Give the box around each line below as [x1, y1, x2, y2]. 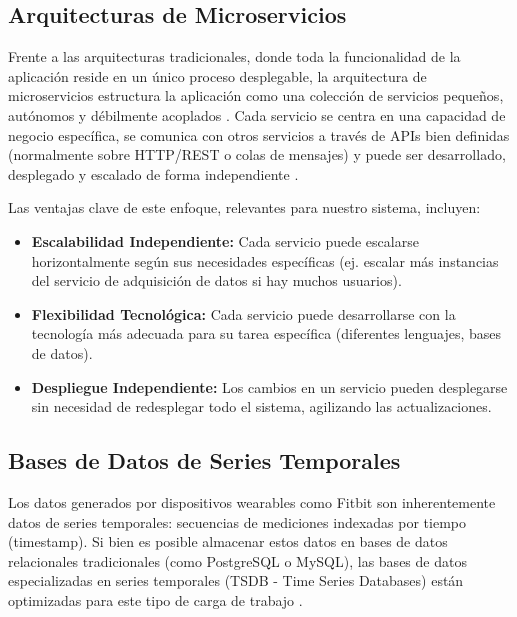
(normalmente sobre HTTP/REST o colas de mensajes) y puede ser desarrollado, [8, 144, 506, 165]
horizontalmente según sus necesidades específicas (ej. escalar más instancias [31, 250, 499, 271]
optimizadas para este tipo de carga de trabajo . [8, 589, 303, 610]
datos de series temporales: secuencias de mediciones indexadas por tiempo [8, 511, 467, 532]
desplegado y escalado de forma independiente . [8, 163, 299, 184]
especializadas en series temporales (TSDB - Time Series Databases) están [8, 570, 464, 591]
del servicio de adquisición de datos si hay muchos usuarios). [31, 270, 402, 291]
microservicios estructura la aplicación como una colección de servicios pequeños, [8, 85, 504, 106]
